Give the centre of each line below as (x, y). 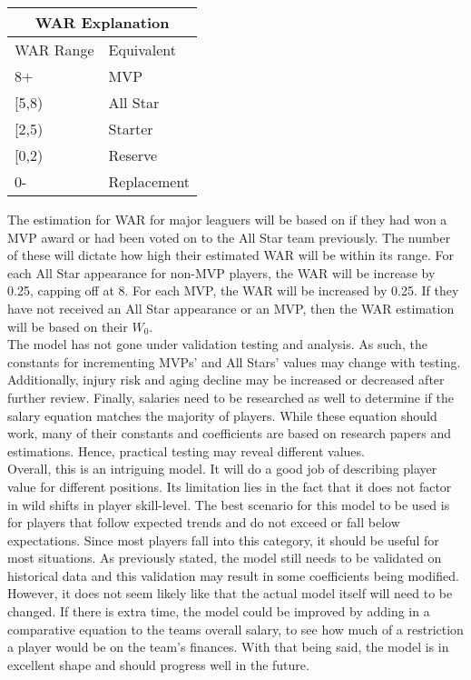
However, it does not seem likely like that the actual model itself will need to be (230, 593)
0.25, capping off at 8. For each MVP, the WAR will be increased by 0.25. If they (233, 290)
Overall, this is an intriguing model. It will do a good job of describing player (222, 469)
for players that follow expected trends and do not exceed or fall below (204, 522)
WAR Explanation (102, 22)
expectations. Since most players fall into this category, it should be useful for (223, 540)
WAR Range (54, 50)
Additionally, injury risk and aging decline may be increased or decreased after (226, 380)
